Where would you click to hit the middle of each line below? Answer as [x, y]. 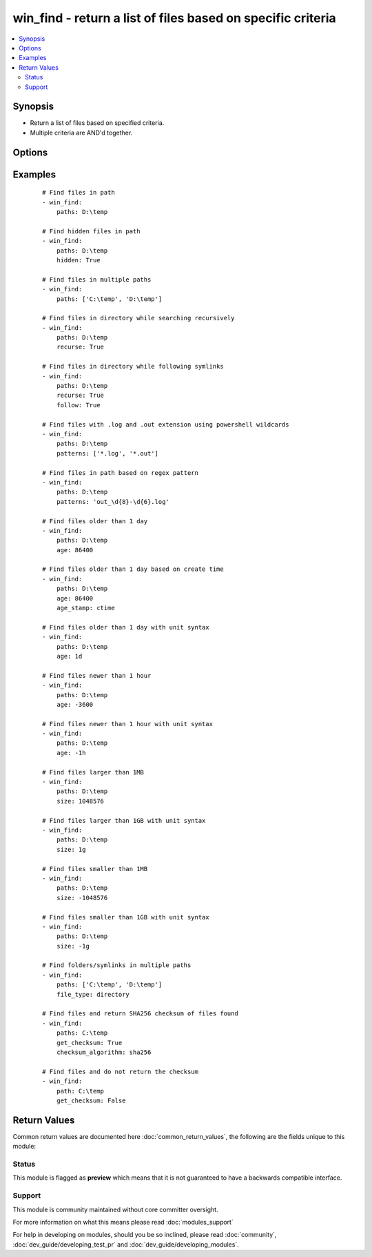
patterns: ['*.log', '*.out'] [107, 453]
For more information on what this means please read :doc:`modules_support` [123, 1222]
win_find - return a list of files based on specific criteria [175, 18]
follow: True [78, 405]
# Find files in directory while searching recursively [138, 318]
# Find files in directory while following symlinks [133, 367]
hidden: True [78, 260]
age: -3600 [75, 704]
